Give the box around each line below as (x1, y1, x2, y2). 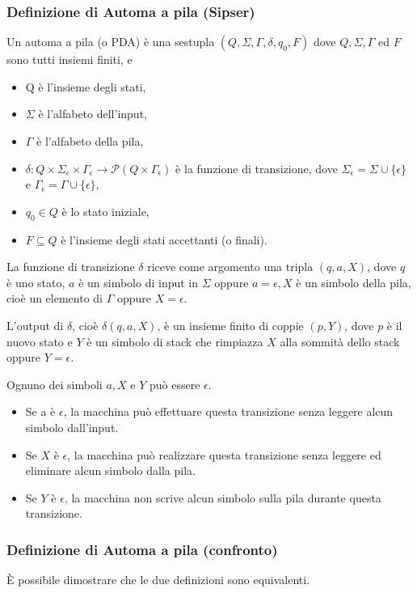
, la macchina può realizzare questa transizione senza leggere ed (67, 446, 381, 463)
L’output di (6, 316, 64, 333)
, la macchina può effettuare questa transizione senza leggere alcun (63, 403, 394, 420)
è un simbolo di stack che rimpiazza (86, 333, 263, 349)
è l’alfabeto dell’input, (38, 105, 147, 122)
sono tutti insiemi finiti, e (6, 51, 133, 68)
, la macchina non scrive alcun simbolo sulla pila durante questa (64, 489, 381, 506)
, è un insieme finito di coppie (157, 316, 304, 333)
